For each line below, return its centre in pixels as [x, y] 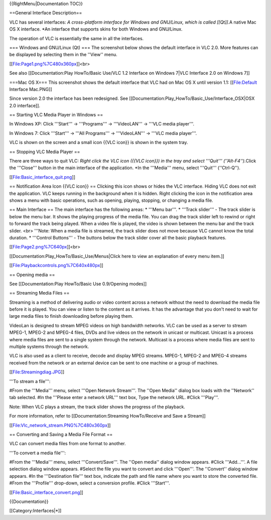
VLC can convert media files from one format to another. [68, 444]
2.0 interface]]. [25, 105]
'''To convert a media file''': [38, 453]
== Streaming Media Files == [39, 293]
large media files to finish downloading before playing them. [71, 316]
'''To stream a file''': [30, 381]
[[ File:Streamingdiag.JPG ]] [37, 372]
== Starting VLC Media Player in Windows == [56, 115]
